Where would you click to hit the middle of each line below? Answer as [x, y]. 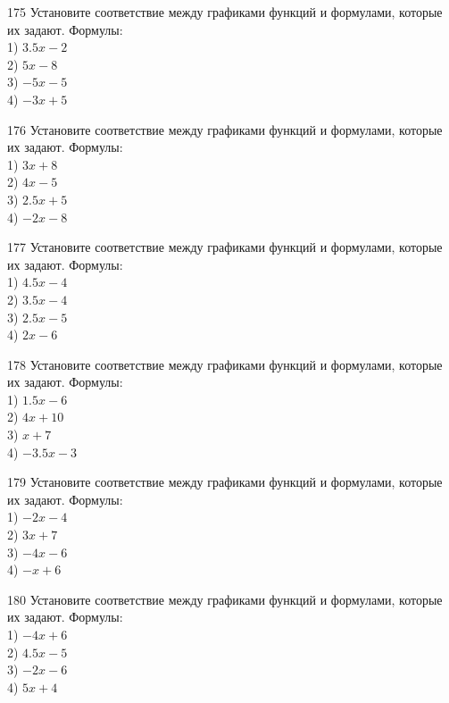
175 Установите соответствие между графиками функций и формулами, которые [225, 12]
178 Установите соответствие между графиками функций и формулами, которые [225, 364]
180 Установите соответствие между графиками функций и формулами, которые [225, 599]
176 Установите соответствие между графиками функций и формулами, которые [225, 129]
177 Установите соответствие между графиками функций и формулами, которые [225, 247]
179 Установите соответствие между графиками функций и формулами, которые [225, 482]
